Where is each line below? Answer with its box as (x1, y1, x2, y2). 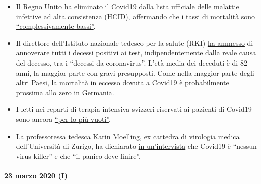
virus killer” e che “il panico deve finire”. (16, 150, 141, 161)
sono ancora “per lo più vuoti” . (16, 113, 111, 124)
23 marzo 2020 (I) (4, 170, 68, 180)
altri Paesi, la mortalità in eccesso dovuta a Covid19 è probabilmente (16, 77, 229, 88)
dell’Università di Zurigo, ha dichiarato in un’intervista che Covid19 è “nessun (16, 141, 257, 151)
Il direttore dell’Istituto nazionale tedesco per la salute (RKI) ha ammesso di (16, 37, 253, 48)
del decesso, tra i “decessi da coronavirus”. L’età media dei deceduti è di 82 (16, 57, 247, 68)
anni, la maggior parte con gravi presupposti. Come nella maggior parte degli (16, 67, 254, 78)
